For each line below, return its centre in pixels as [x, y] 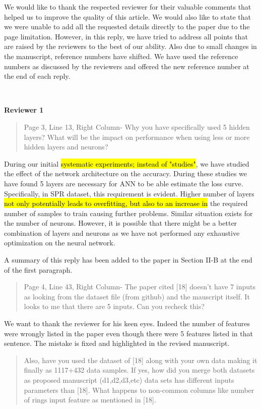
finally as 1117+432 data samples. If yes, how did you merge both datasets [139, 370]
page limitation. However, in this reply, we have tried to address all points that [126, 36]
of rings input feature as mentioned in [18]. [90, 400]
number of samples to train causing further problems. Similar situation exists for [128, 213]
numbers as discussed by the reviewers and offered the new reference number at [127, 66]
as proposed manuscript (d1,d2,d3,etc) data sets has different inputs [129, 380]
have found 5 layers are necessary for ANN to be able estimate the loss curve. [124, 183]
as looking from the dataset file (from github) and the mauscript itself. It [137, 296]
